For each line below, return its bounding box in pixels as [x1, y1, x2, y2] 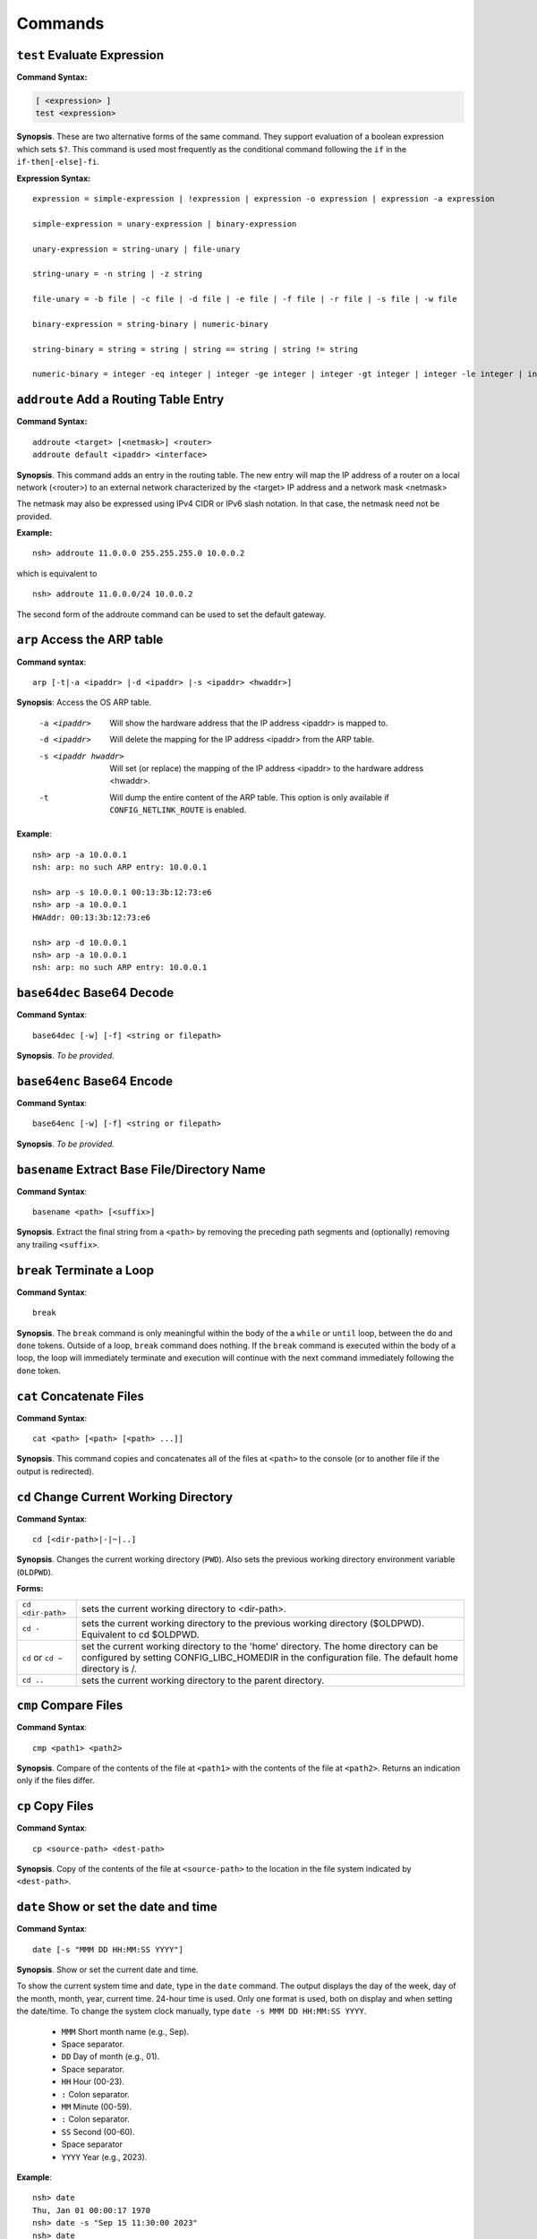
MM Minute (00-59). [61, 2101, 132, 2112]
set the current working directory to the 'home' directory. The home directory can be [81, 1640, 439, 1652]
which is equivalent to [16, 568, 98, 579]
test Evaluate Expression [16, 47, 165, 63]
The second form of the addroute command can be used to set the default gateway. [16, 609, 327, 620]
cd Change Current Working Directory [16, 1489, 233, 1505]
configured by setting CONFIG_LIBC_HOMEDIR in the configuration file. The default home [81, 1651, 458, 1663]
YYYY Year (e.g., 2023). [61, 2151, 148, 2162]
